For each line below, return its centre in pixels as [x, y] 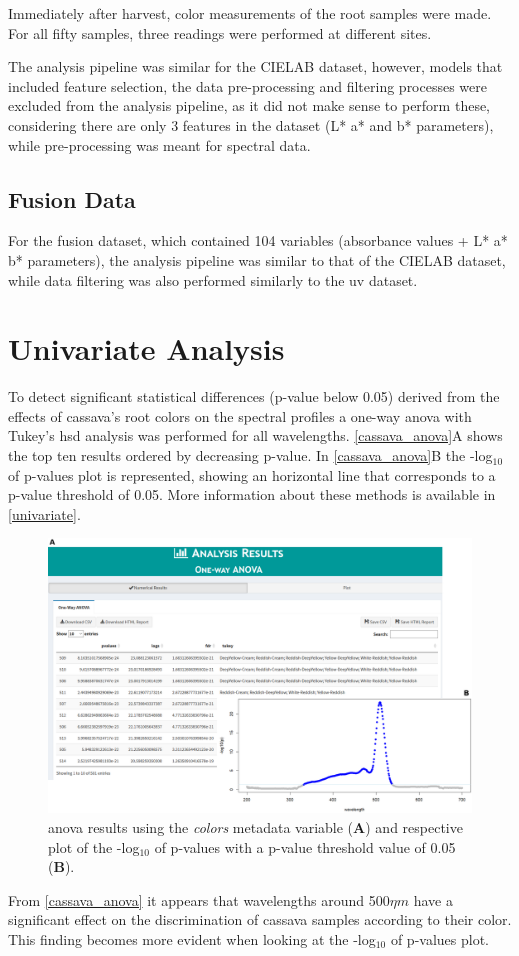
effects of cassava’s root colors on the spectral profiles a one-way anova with [240, 415]
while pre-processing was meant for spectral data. [159, 144]
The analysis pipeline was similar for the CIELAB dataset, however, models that [255, 66]
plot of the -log [94, 846]
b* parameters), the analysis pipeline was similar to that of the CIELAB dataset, [257, 259]
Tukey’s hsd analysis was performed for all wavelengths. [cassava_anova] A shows [255, 435]
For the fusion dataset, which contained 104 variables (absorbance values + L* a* [258, 240]
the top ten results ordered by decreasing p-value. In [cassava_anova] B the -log [250, 455]
